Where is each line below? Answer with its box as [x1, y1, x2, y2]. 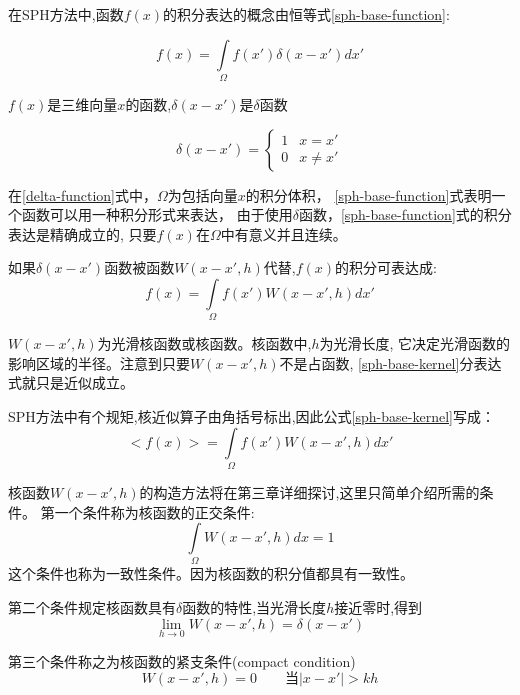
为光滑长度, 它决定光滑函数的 [319, 333, 511, 354]
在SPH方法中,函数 [8, 4, 124, 24]
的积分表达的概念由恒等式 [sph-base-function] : [163, 4, 450, 24]
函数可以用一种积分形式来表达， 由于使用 [21, 204, 293, 225]
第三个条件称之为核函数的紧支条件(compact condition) [8, 650, 356, 671]
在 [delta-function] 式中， [8, 184, 157, 205]
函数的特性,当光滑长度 [182, 597, 327, 618]
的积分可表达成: [334, 257, 437, 278]
